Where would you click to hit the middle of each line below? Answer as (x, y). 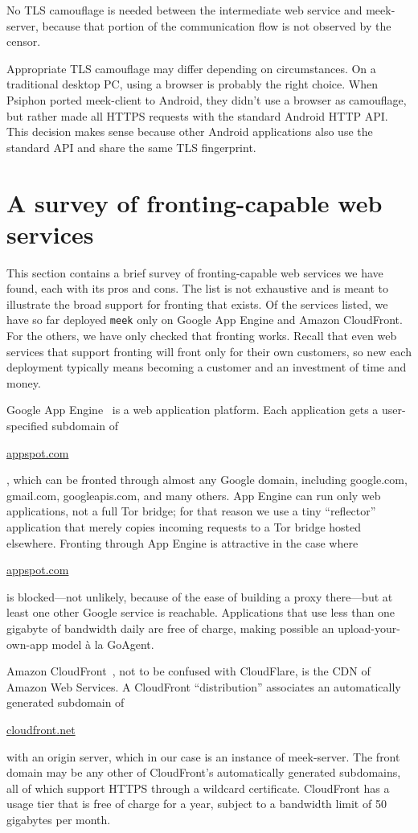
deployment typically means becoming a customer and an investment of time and (207, 367)
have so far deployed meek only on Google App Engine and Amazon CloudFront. (205, 320)
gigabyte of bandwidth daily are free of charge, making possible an (170, 628)
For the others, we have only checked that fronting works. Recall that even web (202, 336)
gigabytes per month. (59, 819)
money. (24, 382)
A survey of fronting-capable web (195, 202)
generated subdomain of (66, 702)
